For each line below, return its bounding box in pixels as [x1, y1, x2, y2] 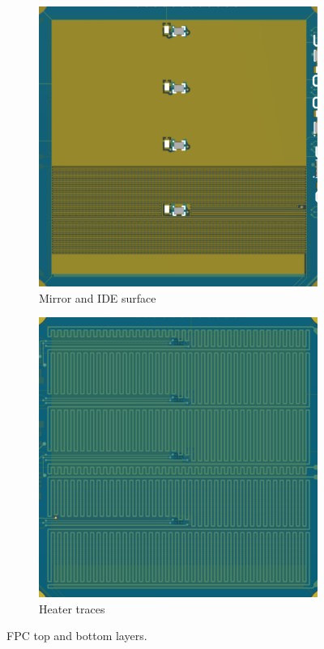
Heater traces [39, 600, 105, 617]
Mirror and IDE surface [39, 289, 156, 306]
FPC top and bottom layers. [6, 627, 147, 644]
